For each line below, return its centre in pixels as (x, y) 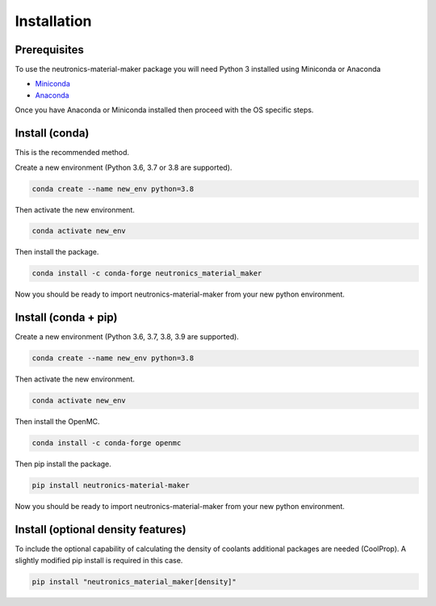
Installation (53, 21)
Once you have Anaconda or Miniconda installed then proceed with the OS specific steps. (164, 110)
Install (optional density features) (101, 530)
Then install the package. (57, 252)
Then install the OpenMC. (57, 422)
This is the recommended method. (72, 153)
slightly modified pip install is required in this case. (99, 560)
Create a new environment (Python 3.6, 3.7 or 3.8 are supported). (124, 167)
